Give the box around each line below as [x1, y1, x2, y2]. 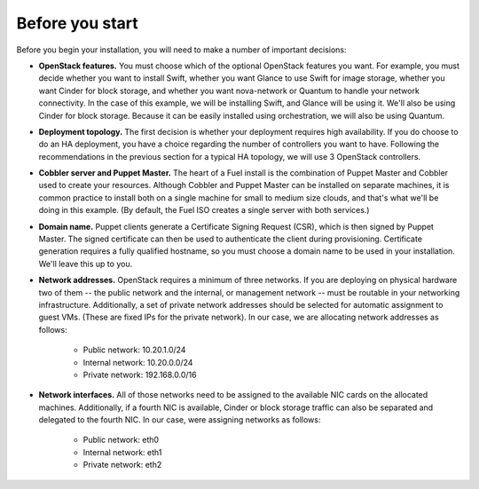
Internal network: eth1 [82, 446, 162, 457]
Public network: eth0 [82, 435, 160, 446]
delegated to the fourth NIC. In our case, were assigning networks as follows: [38, 414, 321, 425]
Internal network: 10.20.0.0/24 [82, 357, 193, 367]
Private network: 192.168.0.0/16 [82, 369, 197, 380]
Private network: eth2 [82, 460, 162, 470]
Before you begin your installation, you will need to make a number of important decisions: [16, 44, 347, 55]
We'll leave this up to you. [38, 258, 133, 269]
